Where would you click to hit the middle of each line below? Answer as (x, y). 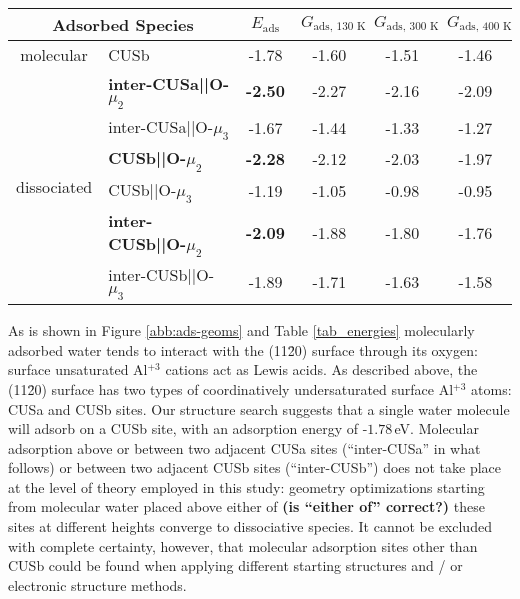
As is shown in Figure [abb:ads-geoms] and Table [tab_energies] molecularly (241, 330)
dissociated (54, 186)
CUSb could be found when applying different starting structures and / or (235, 565)
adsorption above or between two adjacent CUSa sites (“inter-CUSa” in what (244, 447)
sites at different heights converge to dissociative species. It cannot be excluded (250, 526)
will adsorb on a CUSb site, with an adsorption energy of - (188, 428)
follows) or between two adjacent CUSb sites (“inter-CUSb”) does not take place (255, 467)
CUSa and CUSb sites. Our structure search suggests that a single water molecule (259, 408)
